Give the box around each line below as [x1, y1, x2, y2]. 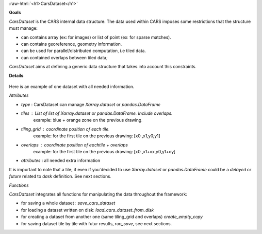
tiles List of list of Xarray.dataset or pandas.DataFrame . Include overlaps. [21, 110, 173, 116]
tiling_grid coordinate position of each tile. [21, 126, 110, 132]
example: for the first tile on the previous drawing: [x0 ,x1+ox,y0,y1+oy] [33, 149, 176, 155]
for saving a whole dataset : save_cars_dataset [21, 200, 115, 206]
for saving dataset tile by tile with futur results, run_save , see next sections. [21, 220, 172, 226]
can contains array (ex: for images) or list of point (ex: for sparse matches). [21, 34, 171, 40]
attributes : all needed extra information [21, 158, 100, 163]
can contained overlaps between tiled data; [21, 54, 108, 60]
